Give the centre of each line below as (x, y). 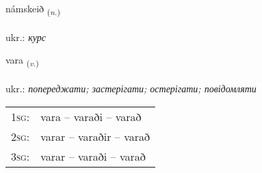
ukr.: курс (26, 37)
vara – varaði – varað (91, 116)
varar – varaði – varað (93, 156)
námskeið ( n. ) (33, 9)
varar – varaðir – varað (95, 136)
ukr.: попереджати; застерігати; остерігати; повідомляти (131, 89)
